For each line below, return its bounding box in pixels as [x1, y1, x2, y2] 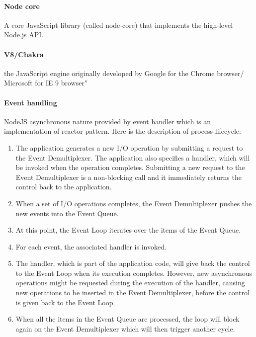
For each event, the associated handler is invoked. [15, 241, 167, 252]
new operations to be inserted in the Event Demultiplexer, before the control [15, 287, 250, 298]
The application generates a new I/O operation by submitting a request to [15, 142, 243, 153]
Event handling [4, 97, 57, 107]
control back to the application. [15, 181, 112, 192]
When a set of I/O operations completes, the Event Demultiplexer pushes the [15, 198, 252, 208]
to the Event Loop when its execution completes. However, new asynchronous [15, 267, 252, 278]
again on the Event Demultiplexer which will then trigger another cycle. [15, 323, 235, 334]
